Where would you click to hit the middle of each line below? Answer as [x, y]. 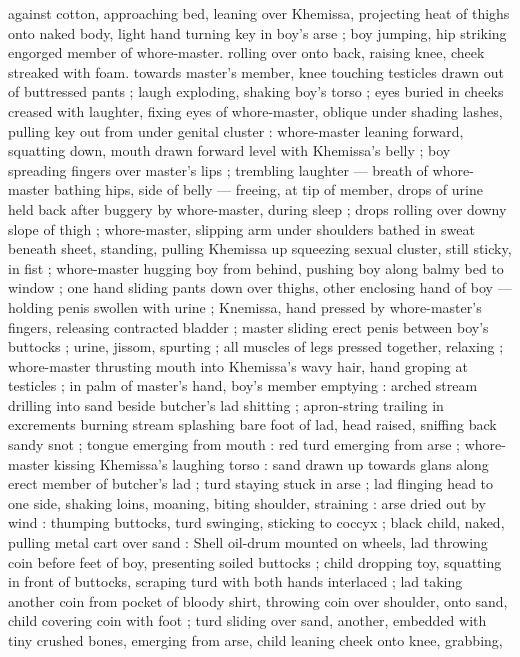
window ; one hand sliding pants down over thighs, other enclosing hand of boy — [260, 287]
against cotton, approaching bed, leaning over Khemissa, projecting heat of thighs [259, 13]
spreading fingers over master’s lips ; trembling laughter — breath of [218, 169]
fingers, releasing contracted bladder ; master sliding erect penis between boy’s [248, 326]
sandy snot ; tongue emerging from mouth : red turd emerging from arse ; [234, 444]
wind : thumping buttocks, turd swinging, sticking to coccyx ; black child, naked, [256, 522]
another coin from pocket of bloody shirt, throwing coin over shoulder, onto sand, [258, 600]
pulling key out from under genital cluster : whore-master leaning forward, [236, 130]
